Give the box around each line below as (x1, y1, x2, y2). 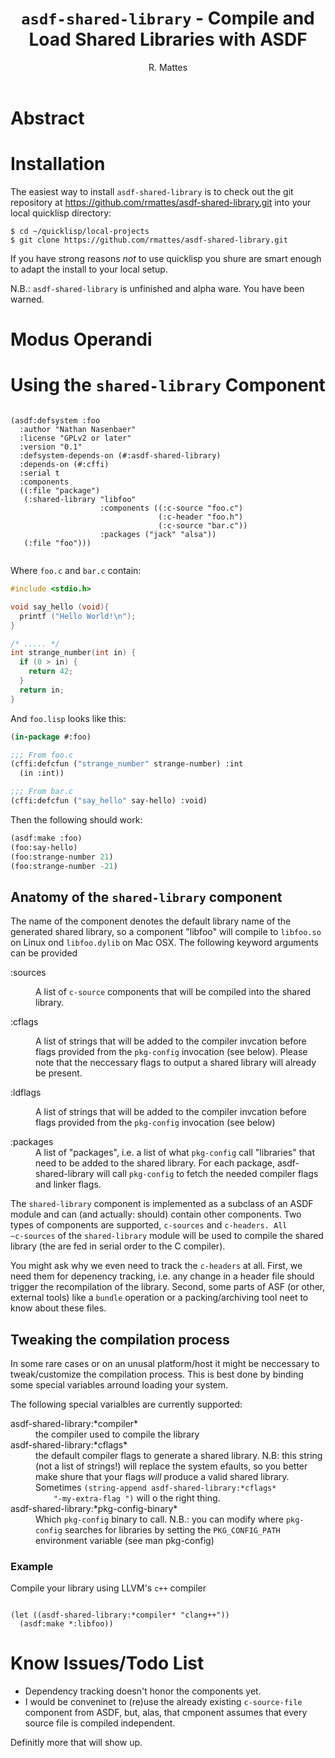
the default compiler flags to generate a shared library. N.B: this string (35, 1450, 323, 1461)
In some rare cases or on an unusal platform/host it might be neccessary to (10, 1358, 320, 1369)
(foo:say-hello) (10, 842, 78, 852)
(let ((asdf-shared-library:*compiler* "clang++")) (10, 1610, 230, 1621)
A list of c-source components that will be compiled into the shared (35, 986, 311, 998)
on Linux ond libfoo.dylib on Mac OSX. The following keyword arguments (10, 937, 319, 949)
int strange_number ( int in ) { (10, 648, 137, 658)
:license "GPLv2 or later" (19, 433, 132, 443)
